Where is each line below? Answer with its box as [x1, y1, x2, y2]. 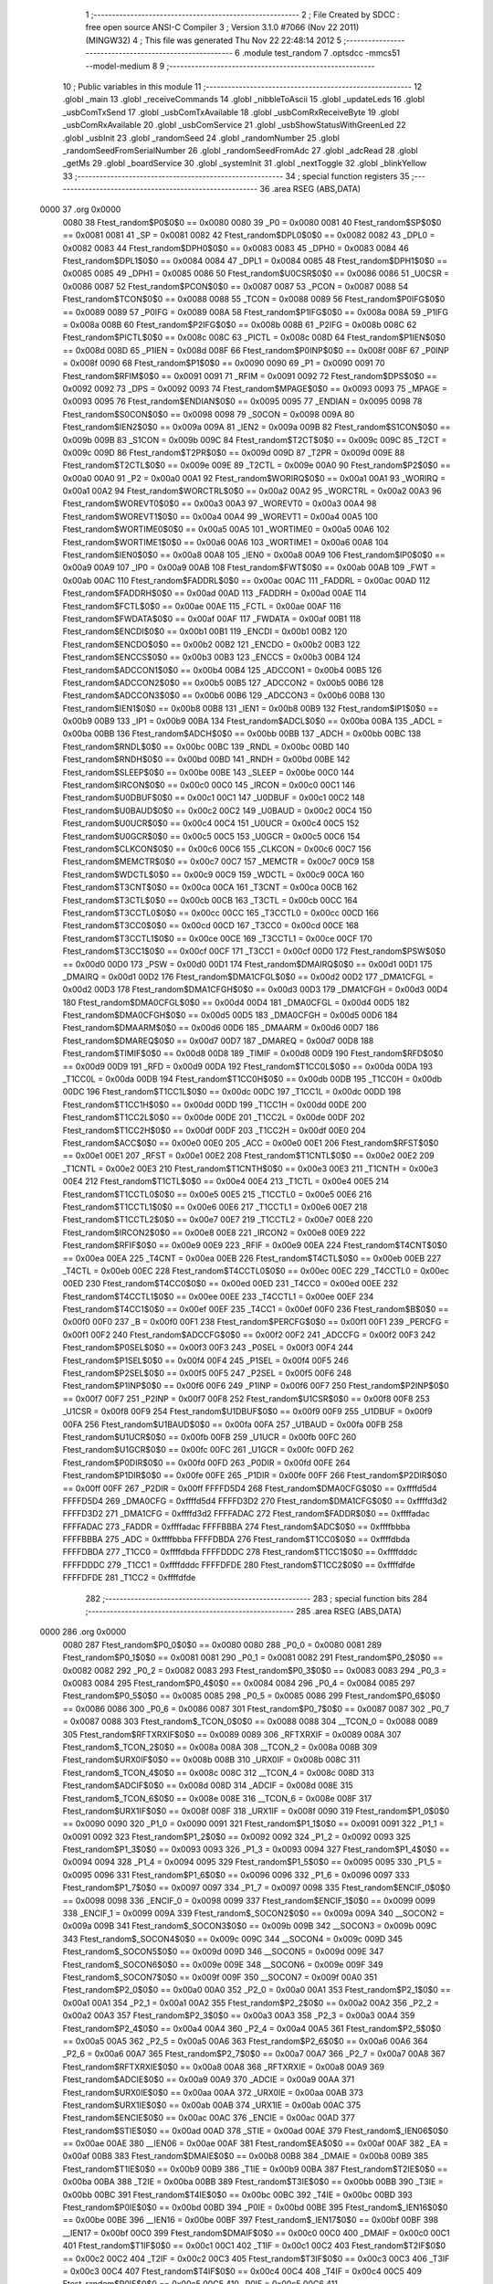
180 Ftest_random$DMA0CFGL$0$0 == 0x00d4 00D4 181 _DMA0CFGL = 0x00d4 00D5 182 [62, 997, 410, 1008]
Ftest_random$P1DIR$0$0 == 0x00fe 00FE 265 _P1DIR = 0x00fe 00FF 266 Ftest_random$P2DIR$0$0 [62, 1470, 447, 1481]
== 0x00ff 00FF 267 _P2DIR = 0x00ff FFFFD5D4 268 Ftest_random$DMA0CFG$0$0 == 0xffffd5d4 [62, 1483, 437, 1494]
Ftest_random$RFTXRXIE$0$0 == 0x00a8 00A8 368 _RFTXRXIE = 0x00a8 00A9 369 [62, 2061, 385, 2072]
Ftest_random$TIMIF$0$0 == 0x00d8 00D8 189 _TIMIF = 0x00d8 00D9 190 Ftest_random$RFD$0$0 [62, 1048, 444, 1059]
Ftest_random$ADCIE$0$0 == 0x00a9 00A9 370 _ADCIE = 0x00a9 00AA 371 [62, 2074, 355, 2085]
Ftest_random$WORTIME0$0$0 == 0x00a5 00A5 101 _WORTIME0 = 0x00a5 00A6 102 [62, 523, 390, 534]
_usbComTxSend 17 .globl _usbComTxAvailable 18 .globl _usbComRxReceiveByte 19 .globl [62, 106, 400, 118]
